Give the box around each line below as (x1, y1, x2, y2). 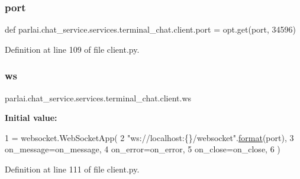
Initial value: (5, 111, 57, 124)
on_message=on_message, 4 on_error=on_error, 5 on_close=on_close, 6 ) (5, 143, 280, 155)
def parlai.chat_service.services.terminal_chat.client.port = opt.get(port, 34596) (5, 23, 296, 36)
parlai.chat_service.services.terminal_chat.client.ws (5, 91, 192, 104)
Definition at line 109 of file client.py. (5, 43, 140, 55)
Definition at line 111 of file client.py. (5, 163, 140, 175)
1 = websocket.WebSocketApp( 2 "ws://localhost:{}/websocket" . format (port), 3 (5, 131, 294, 143)
